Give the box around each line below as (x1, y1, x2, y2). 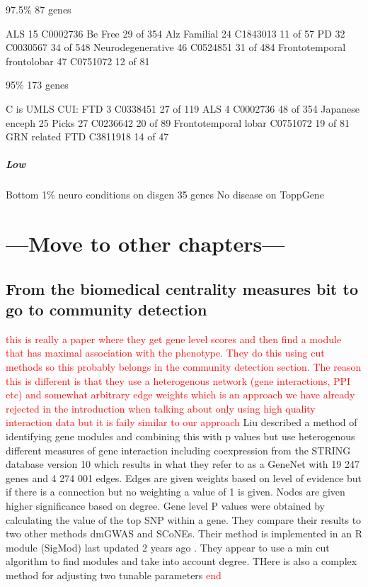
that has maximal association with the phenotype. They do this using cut (6, 345, 325, 360)
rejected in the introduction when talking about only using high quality (6, 401, 316, 415)
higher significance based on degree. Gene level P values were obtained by (6, 498, 325, 513)
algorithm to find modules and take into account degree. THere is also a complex (6, 554, 357, 569)
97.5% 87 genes (6, 2, 71, 16)
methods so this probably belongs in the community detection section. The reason (6, 359, 362, 374)
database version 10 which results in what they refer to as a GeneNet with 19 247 (6, 457, 360, 471)
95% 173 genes (6, 77, 69, 92)
